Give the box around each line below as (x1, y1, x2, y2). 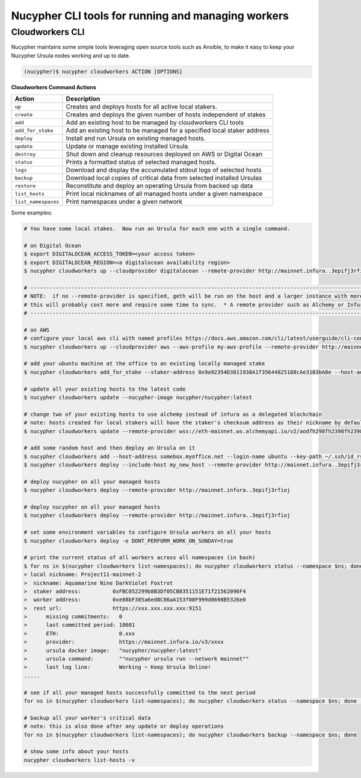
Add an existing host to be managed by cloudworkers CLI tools (66, 118, 244, 127)
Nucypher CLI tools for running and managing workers (11, 9, 289, 22)
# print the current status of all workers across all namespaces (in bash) (23, 554, 256, 561)
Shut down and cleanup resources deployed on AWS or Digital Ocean (66, 150, 263, 158)
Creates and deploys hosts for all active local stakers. (66, 102, 218, 111)
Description (66, 95, 100, 103)
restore (14, 183, 36, 189)
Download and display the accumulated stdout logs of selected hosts (66, 166, 262, 174)
